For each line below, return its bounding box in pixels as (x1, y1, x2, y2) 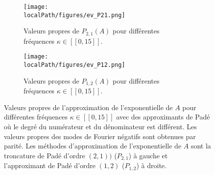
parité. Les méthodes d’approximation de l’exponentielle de (4, 141, 182, 151)
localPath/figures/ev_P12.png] (24, 61, 125, 69)
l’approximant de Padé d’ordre (4, 160, 96, 171)
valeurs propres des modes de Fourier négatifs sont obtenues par (4, 131, 196, 141)
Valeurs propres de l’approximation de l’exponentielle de (4, 102, 173, 112)
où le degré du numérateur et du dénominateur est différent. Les (4, 121, 197, 131)
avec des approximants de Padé (116, 112, 210, 122)
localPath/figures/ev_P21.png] (24, 11, 125, 19)
